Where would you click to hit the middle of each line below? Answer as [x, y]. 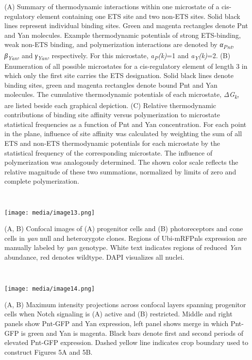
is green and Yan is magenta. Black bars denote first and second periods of [132, 333]
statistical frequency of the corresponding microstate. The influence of [109, 152]
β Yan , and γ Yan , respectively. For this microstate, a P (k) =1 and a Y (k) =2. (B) [118, 56]
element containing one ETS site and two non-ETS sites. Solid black [139, 16]
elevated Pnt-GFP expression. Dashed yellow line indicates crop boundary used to [126, 342]
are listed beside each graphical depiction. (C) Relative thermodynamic [110, 105]
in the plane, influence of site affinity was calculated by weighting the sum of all [123, 133]
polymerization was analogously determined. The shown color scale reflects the [121, 162]
